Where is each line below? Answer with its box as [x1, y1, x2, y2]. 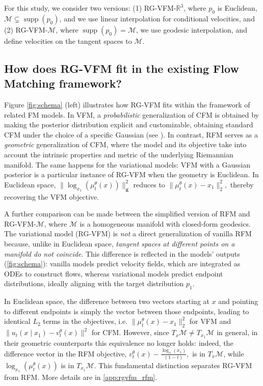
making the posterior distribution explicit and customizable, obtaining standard [4, 119, 253, 130]
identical [4, 316, 31, 326]
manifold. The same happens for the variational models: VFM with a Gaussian [4, 159, 250, 170]
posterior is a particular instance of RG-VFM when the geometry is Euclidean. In [4, 169, 259, 180]
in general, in [217, 327, 258, 338]
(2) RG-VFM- [4, 24, 48, 35]
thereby [230, 179, 254, 189]
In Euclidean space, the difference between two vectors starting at [4, 296, 209, 307]
